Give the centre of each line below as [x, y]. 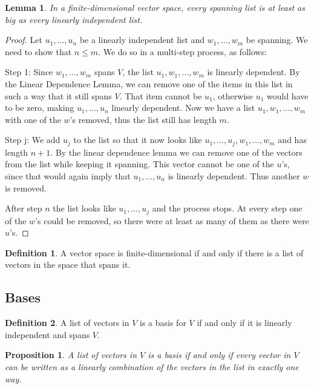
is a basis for [163, 323]
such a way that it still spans [58, 95]
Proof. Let [24, 40]
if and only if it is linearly [244, 323]
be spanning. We [277, 40]
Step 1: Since [29, 72]
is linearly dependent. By [253, 72]
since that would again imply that [68, 175]
